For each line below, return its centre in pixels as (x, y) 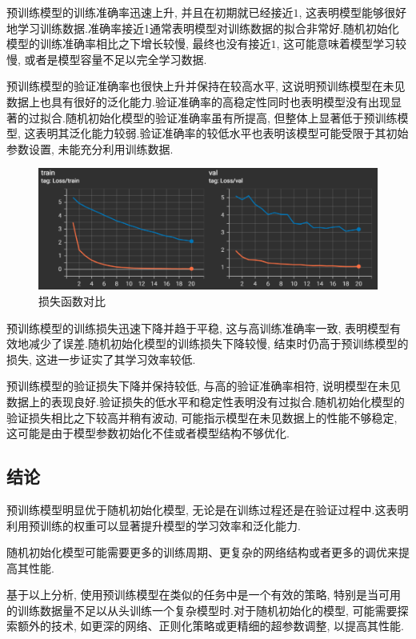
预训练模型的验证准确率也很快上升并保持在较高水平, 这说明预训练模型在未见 (206, 86)
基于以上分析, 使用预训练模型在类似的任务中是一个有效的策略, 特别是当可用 (204, 595)
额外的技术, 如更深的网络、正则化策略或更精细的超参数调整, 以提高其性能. (210, 626)
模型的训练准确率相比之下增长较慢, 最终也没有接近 (139, 44)
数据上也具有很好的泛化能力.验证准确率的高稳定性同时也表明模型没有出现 (198, 101)
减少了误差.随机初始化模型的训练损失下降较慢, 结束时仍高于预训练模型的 (218, 343)
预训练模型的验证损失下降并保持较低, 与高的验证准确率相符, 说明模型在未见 (204, 386)
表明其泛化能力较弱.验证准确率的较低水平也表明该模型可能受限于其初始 (222, 133)
